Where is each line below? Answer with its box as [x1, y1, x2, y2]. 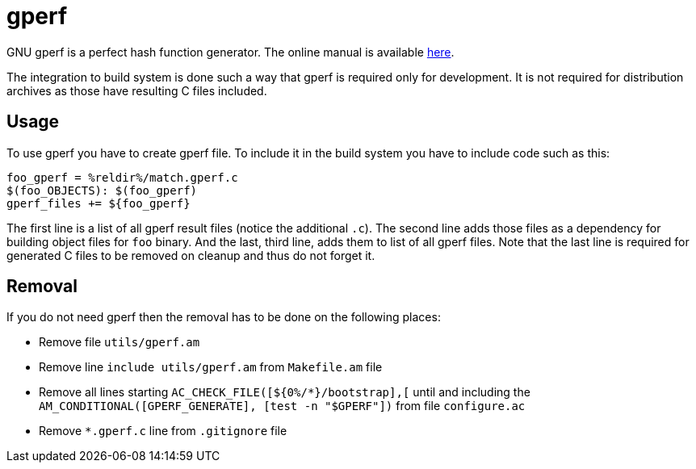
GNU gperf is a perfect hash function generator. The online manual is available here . [6, 44, 455, 59]
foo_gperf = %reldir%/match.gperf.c [6, 170, 238, 184]
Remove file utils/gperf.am [39, 335, 200, 350]
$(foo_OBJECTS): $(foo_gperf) [6, 183, 198, 197]
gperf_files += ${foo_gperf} [6, 196, 191, 210]
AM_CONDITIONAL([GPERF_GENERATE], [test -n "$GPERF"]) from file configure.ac [39, 399, 526, 413]
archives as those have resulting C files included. [6, 83, 267, 98]
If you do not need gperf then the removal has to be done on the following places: [6, 310, 441, 325]
